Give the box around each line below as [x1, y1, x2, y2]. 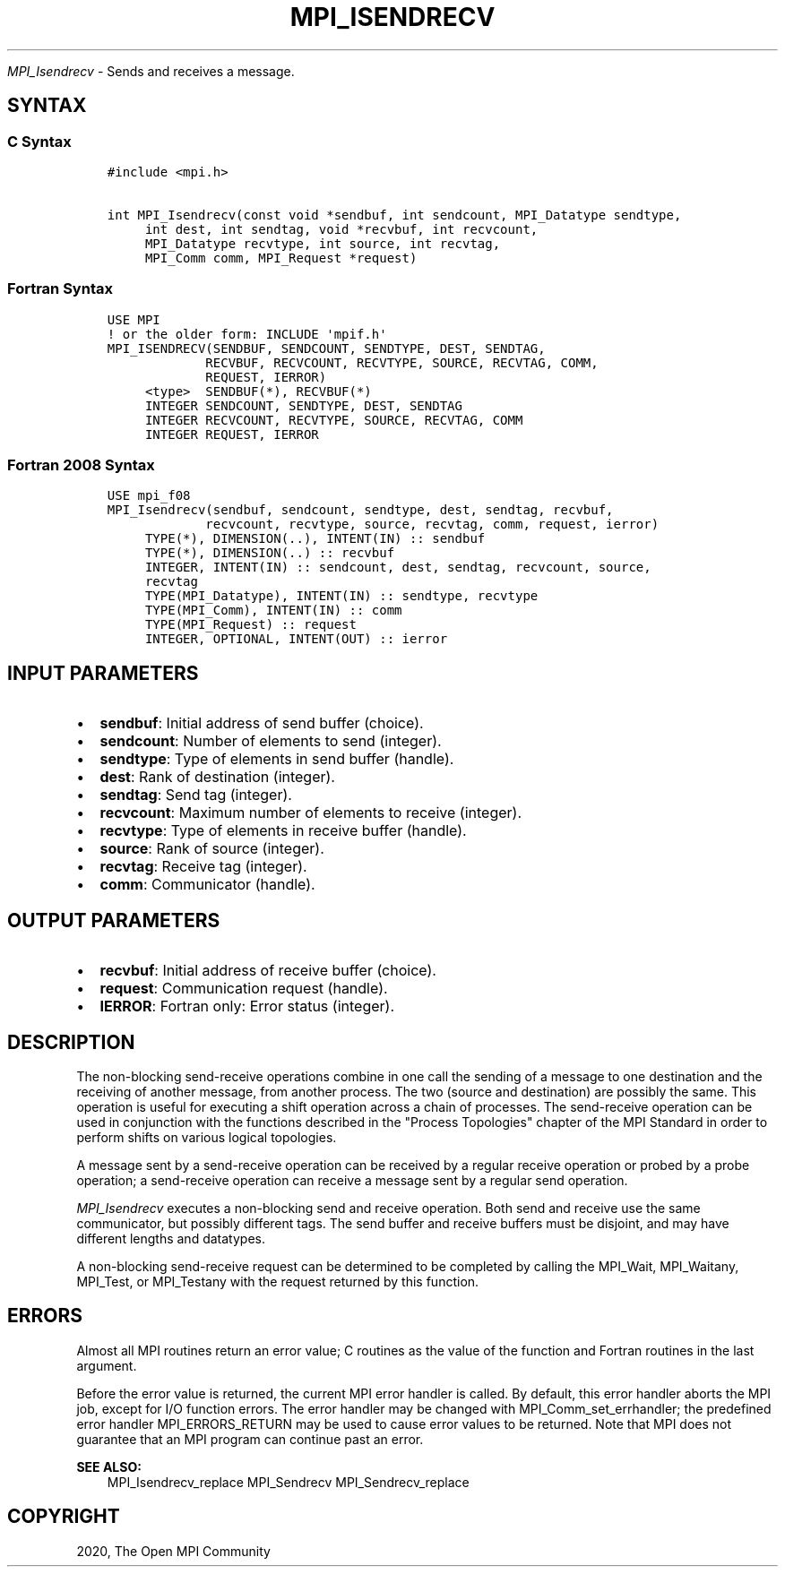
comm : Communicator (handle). [99, 875, 315, 894]
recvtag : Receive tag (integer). [99, 857, 307, 876]
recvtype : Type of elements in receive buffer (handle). [99, 821, 467, 840]
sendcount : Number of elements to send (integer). [99, 732, 442, 751]
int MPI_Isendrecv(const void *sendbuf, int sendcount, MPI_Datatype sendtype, [107, 207, 682, 222]
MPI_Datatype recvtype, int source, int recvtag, [144, 236, 501, 251]
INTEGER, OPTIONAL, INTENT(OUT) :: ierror [144, 632, 448, 647]
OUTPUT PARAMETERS [7, 908, 220, 932]
